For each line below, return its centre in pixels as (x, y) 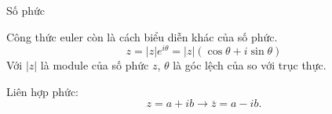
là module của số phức (95, 65)
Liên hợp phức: (42, 91)
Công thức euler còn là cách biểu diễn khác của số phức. (142, 36)
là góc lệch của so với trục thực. (250, 65)
